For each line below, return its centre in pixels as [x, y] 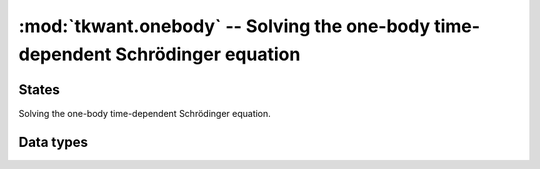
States [39, 89]
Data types [53, 141]
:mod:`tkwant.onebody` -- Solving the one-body [224, 26]
